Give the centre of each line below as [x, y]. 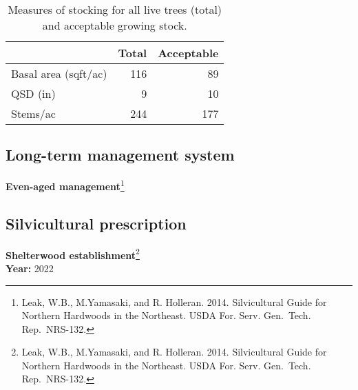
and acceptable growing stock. [115, 25]
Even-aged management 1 [65, 185]
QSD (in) [33, 93]
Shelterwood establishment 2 [73, 254]
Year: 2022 [30, 268]
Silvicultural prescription [96, 223]
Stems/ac [33, 113]
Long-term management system [120, 155]
